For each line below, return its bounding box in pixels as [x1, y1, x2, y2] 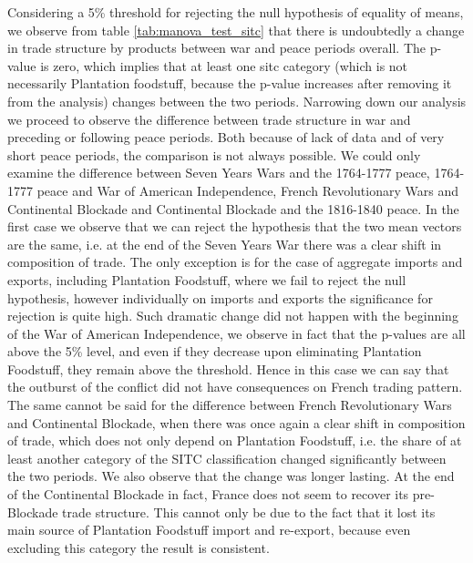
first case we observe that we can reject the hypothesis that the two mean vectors [7, 217, 462, 236]
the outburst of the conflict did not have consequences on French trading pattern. [7, 377, 463, 396]
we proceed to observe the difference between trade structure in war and [7, 109, 411, 128]
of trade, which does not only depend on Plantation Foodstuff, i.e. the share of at [7, 431, 462, 450]
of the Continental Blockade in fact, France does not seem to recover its [7, 485, 409, 504]
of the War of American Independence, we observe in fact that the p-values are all [7, 323, 466, 343]
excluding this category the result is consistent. [7, 537, 270, 557]
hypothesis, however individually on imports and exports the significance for [7, 288, 433, 307]
